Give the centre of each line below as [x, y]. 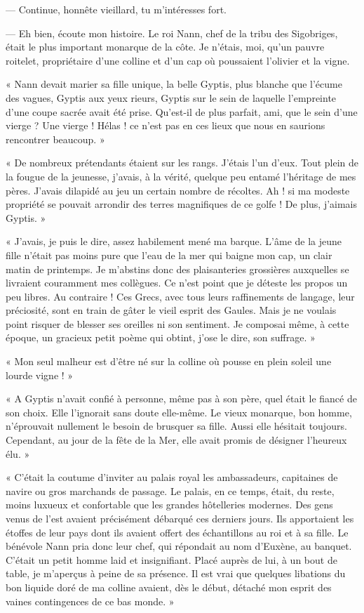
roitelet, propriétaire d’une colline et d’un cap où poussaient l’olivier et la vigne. [178, 60]
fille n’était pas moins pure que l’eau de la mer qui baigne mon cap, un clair [169, 255]
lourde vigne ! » [40, 375]
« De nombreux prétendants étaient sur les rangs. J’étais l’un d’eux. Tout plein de [182, 163]
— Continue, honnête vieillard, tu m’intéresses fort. [116, 9]
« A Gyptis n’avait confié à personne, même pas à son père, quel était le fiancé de [181, 398]
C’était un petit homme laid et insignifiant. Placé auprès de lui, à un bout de [171, 559]
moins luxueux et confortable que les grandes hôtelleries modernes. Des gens [169, 505]
